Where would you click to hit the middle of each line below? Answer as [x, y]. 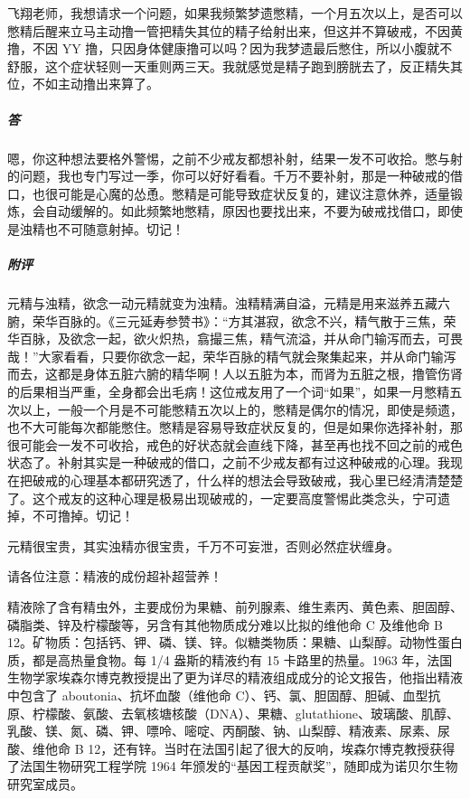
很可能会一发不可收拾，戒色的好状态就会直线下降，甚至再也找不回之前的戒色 [235, 444]
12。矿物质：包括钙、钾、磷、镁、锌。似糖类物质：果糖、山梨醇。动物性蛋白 [235, 642]
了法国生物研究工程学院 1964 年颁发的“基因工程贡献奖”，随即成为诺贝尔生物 [233, 766]
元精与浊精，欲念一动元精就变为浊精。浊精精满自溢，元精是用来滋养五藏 [222, 303]
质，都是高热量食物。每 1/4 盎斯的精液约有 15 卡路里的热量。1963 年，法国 [230, 659]
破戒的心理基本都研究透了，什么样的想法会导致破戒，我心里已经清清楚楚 [247, 480]
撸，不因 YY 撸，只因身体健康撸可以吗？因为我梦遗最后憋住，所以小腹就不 [230, 48]
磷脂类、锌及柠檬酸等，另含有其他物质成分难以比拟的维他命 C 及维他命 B [226, 624]
